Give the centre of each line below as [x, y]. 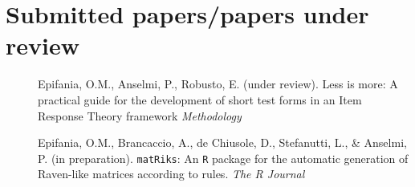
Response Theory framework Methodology [140, 115]
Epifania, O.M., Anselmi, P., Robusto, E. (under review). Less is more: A [218, 84]
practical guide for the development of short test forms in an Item [200, 99]
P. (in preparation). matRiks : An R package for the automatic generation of [223, 158]
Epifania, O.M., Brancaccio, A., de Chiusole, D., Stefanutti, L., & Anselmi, [222, 142]
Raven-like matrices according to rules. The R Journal [171, 174]
